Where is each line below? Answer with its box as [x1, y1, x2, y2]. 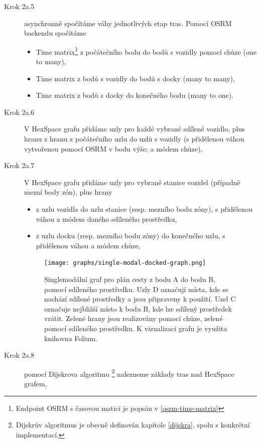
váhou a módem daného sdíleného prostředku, [36, 213, 177, 224]
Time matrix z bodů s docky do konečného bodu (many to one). [36, 90, 234, 100]
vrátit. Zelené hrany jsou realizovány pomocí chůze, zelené [44, 313, 223, 324]
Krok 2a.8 [4, 350, 35, 360]
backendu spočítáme [24, 28, 86, 38]
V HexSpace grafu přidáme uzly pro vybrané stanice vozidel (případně [24, 177, 240, 187]
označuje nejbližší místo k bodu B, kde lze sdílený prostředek [44, 303, 232, 314]
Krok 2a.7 [4, 160, 35, 171]
